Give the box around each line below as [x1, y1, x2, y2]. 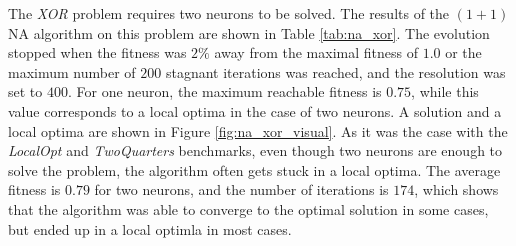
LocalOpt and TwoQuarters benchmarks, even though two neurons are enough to [8, 140, 503, 161]
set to [8, 81, 43, 102]
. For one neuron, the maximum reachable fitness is [67, 81, 382, 102]
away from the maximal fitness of [214, 42, 418, 63]
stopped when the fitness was [8, 42, 187, 63]
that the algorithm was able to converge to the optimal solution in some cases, [8, 198, 489, 219]
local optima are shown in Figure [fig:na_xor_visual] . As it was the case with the [8, 120, 508, 141]
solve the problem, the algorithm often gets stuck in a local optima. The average [8, 159, 501, 180]
